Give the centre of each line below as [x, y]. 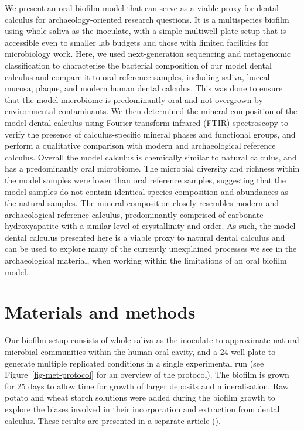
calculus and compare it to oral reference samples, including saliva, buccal [137, 76]
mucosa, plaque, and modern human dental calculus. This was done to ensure [144, 88]
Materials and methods [100, 312]
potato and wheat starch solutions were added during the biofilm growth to [140, 397]
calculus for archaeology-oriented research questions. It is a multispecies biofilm [147, 19]
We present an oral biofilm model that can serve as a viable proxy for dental [142, 8]
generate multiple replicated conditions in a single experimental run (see [134, 363]
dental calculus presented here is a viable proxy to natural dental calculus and [145, 237]
